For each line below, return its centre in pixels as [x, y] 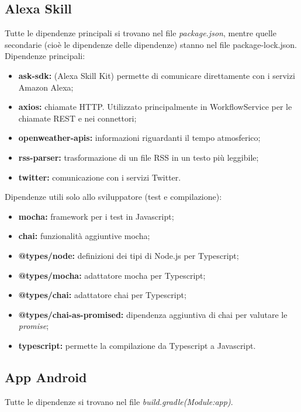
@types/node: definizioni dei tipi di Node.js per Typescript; [129, 255]
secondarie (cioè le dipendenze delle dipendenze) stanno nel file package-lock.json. [151, 44]
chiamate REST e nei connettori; [77, 118]
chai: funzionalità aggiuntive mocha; [84, 236]
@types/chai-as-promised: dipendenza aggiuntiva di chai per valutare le [153, 314]
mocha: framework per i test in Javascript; [96, 216]
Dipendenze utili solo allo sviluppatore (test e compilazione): [113, 197]
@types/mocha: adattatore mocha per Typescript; [112, 275]
